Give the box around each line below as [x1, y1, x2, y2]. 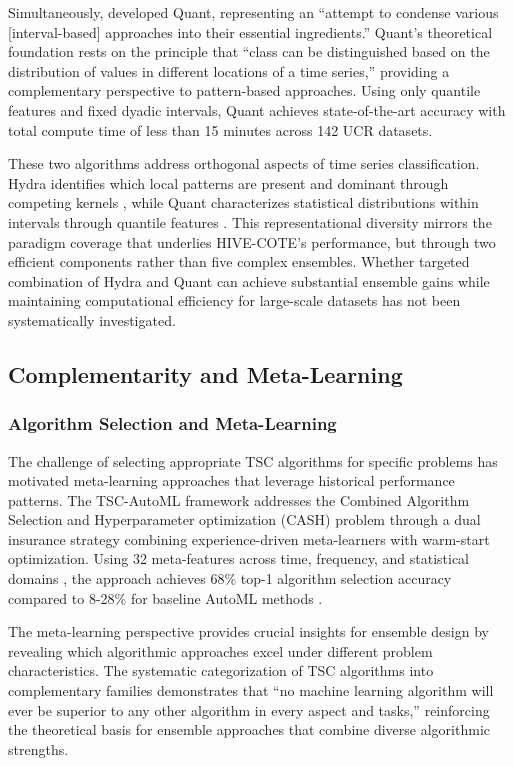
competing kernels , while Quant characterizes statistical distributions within [8, 192, 479, 213]
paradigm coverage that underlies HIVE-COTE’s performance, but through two [8, 231, 496, 252]
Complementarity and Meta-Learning [8, 358, 403, 389]
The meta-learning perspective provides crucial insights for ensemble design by [8, 621, 489, 642]
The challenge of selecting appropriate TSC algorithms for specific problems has [8, 450, 498, 471]
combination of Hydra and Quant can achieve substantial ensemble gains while [8, 270, 490, 291]
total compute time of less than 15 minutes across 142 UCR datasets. [8, 119, 433, 140]
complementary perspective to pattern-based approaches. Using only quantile [8, 80, 481, 101]
